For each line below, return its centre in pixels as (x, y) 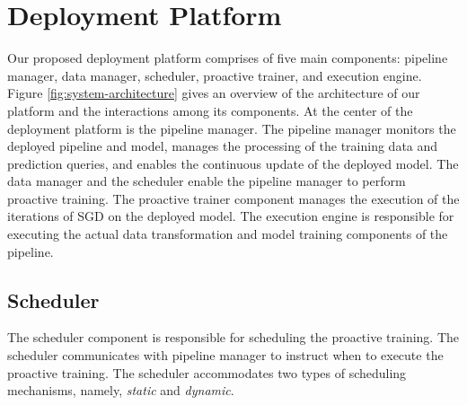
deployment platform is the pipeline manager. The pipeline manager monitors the (232, 128)
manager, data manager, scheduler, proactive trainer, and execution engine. (215, 75)
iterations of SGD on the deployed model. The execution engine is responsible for (231, 216)
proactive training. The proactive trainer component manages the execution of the (233, 198)
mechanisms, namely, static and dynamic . (121, 390)
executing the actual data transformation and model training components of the (228, 234)
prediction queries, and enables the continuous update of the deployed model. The (233, 163)
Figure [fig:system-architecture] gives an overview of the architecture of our (214, 93)
